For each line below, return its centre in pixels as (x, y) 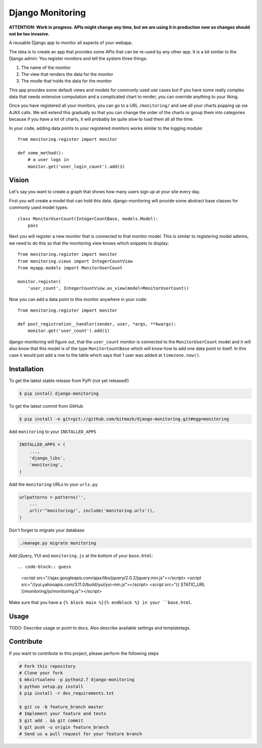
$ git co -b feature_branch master (61, 707)
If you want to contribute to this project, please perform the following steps (84, 653)
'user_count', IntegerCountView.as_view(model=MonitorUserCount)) (108, 288)
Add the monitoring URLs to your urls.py (53, 484)
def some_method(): (41, 153)
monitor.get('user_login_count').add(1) (76, 166)
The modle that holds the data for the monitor (66, 81)
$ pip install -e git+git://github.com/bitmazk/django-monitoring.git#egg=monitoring (124, 419)
